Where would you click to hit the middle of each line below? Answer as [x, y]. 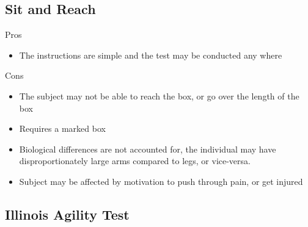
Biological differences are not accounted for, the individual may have [148, 149]
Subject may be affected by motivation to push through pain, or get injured [161, 181]
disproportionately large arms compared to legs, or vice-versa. [135, 161]
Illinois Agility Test [67, 214]
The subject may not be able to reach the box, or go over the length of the [159, 95]
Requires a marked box [62, 128]
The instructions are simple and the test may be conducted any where [151, 55]
